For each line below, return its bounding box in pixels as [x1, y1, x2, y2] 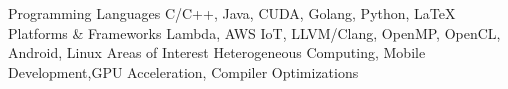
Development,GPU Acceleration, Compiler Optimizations [8, 61, 359, 82]
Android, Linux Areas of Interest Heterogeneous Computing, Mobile [8, 42, 426, 63]
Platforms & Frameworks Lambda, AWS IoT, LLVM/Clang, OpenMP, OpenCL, [8, 22, 501, 43]
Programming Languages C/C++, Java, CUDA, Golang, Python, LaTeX [8, 3, 456, 23]
